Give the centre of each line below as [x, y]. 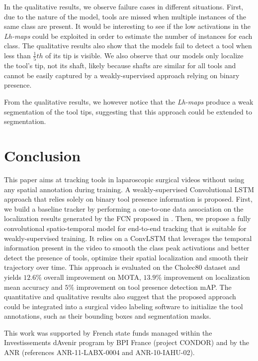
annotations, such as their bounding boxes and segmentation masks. [108, 316]
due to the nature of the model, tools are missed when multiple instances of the [125, 16]
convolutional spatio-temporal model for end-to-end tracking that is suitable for [125, 228]
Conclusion [43, 156]
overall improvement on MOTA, [92, 277]
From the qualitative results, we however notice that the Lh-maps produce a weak [129, 102]
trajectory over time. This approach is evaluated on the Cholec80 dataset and [122, 267]
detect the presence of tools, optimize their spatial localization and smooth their [126, 257]
